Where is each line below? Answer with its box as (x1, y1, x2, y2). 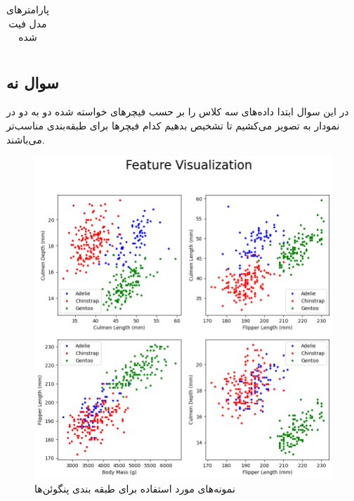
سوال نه (6, 71, 59, 93)
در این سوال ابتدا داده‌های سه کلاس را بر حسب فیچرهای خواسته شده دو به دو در (6, 104, 349, 119)
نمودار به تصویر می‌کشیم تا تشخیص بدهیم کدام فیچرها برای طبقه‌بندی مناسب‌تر (6, 118, 340, 133)
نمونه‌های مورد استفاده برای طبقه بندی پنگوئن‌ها (34, 481, 235, 495)
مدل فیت (8, 15, 47, 30)
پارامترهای (6, 2, 49, 16)
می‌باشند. (6, 132, 45, 146)
